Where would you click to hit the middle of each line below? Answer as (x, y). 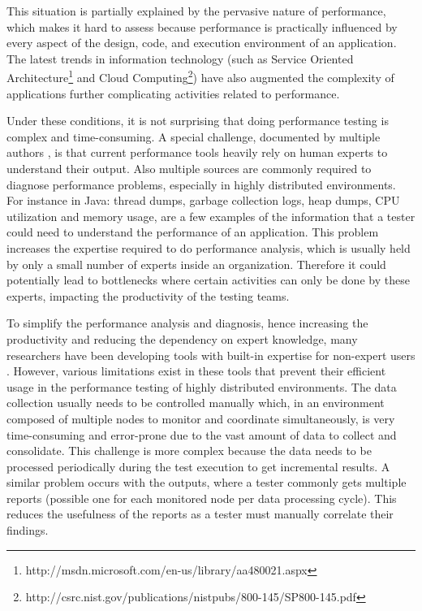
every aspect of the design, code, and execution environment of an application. (202, 43)
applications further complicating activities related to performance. (173, 93)
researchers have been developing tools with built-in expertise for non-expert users (211, 355)
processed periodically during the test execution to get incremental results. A (198, 466)
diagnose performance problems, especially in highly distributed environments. (201, 184)
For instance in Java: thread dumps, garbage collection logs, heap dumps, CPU (203, 200)
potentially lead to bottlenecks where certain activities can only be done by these (208, 280)
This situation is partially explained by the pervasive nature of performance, (196, 11)
